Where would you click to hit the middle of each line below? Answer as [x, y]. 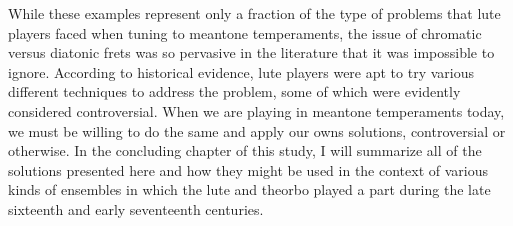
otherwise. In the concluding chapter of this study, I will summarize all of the [245, 150]
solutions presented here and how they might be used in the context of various [248, 169]
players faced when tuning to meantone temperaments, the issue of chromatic [245, 32]
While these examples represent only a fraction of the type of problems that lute [254, 13]
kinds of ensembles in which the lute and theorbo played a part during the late [249, 189]
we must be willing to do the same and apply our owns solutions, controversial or [257, 130]
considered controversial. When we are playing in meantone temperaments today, [256, 110]
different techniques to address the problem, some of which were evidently [234, 91]
